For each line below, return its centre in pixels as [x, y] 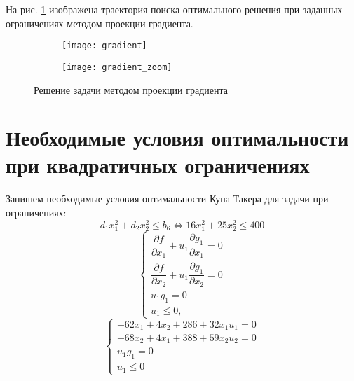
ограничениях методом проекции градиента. [100, 23]
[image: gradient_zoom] [117, 67]
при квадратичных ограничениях [158, 165]
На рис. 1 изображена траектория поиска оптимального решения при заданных [174, 9]
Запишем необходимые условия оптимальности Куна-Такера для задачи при [167, 199]
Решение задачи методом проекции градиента [131, 89]
